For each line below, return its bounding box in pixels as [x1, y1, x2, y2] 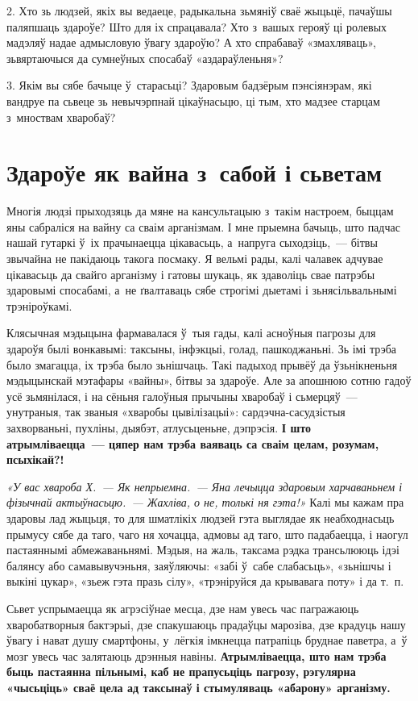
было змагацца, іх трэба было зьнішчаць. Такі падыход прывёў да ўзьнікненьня [6, 356, 398, 373]
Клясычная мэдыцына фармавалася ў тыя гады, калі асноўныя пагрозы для [6, 324, 376, 341]
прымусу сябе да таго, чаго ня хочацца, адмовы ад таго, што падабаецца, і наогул [6, 525, 408, 542]
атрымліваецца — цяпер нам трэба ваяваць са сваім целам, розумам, [6, 435, 379, 452]
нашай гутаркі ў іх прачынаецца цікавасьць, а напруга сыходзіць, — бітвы [6, 234, 378, 251]
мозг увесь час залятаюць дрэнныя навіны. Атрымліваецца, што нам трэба [6, 647, 387, 664]
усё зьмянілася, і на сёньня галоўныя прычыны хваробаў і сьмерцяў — [6, 387, 358, 404]
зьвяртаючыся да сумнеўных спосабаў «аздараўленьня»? [6, 49, 283, 66]
